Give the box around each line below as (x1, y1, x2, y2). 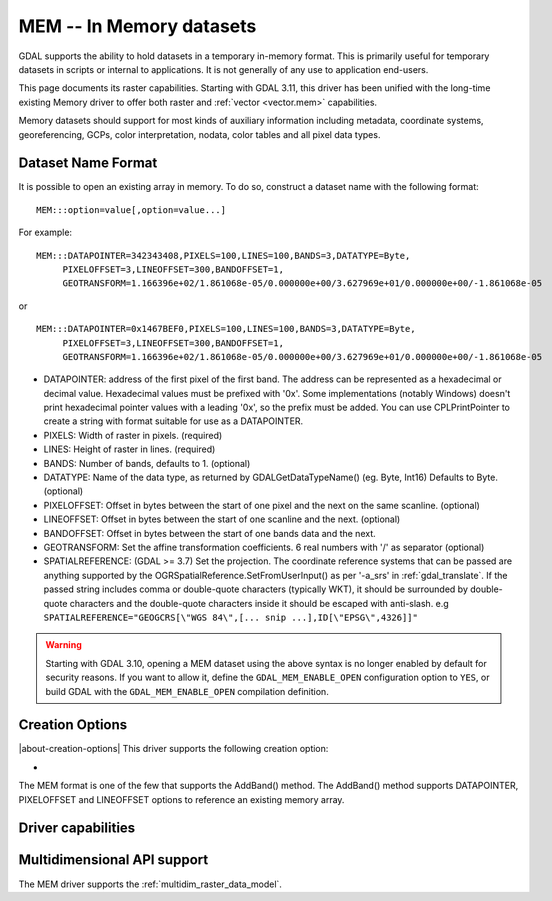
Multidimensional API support (18, 851, 209, 869)
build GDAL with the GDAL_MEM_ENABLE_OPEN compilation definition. (45, 685, 329, 697)
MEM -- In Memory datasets (18, 15, 257, 37)
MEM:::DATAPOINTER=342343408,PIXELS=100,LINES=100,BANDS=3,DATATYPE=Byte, (36, 250, 411, 261)
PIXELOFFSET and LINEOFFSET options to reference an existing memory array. (18, 793, 345, 805)
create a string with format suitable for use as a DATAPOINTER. (43, 415, 304, 427)
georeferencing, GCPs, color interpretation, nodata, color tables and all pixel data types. (18, 128, 381, 140)
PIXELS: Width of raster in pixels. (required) (43, 429, 223, 441)
